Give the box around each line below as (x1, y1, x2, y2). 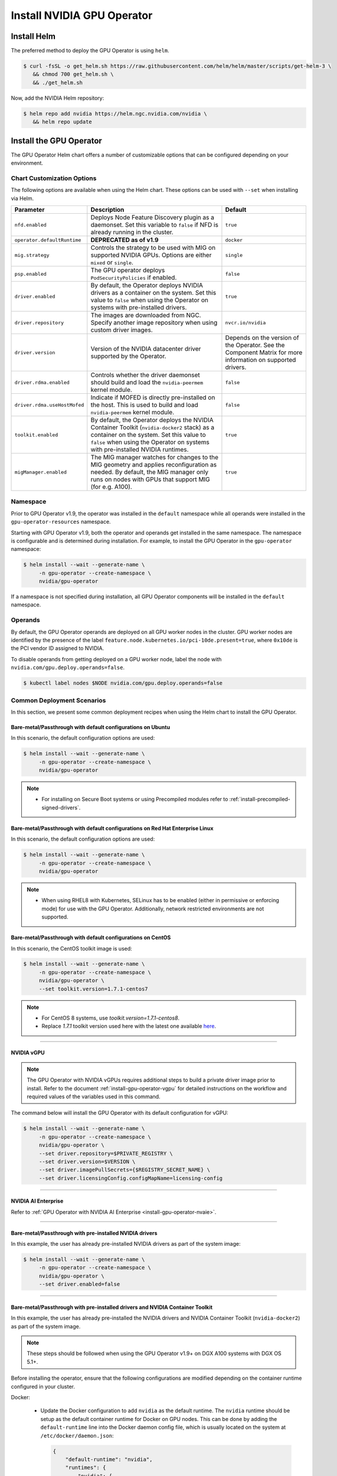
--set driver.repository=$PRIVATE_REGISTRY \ (38, 1150, 174, 1157)
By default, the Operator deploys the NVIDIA (90, 416, 214, 424)
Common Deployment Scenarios (11, 696, 106, 704)
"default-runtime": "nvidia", (65, 1456, 153, 1462)
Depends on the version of (225, 334, 299, 342)
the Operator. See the (225, 341, 285, 349)
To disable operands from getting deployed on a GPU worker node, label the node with (11, 655, 222, 662)
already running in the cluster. (90, 228, 174, 236)
